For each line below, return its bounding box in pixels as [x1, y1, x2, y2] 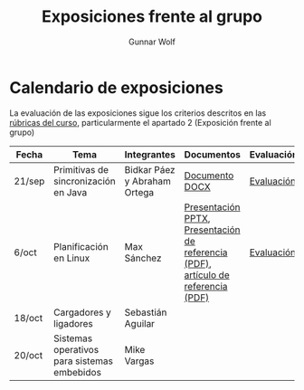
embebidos [53, 366, 102, 378]
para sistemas [53, 355, 113, 367]
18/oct [14, 311, 43, 324]
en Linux [53, 252, 90, 264]
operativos [53, 343, 100, 356]
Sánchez [124, 252, 162, 264]
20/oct [14, 348, 43, 361]
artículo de [184, 269, 230, 281]
